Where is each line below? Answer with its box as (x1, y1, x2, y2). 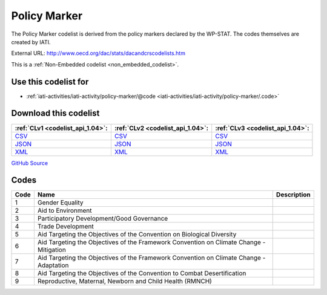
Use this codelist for (11, 76, 89, 87)
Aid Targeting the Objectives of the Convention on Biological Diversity (37, 230, 237, 239)
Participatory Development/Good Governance (37, 215, 168, 223)
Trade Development (37, 222, 94, 231)
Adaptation (37, 261, 69, 270)
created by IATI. (11, 38, 51, 45)
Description (276, 190, 311, 199)
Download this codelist (11, 108, 100, 118)
